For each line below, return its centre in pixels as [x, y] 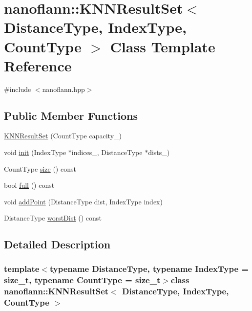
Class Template [163, 46]
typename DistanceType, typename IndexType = [149, 268]
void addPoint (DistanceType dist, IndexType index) [83, 201]
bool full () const [29, 185]
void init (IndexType [35, 152]
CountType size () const [40, 168]
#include [18, 89]
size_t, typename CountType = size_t [82, 279]
